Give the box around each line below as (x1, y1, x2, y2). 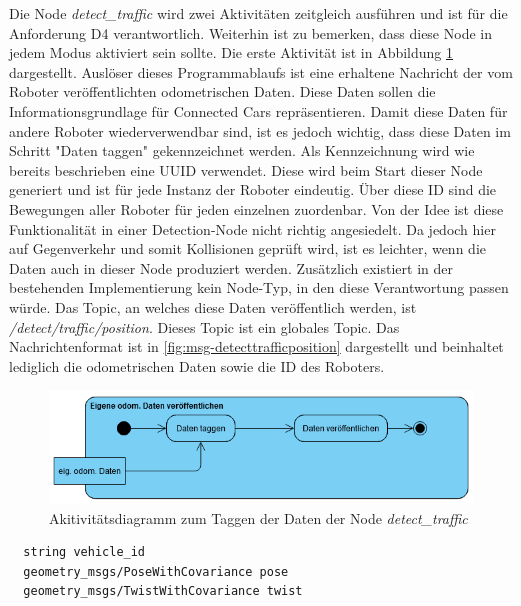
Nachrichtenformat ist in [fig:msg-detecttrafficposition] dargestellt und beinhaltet (9, 336, 504, 357)
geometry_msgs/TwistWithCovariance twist (23, 584, 303, 599)
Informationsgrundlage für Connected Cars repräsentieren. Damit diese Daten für (9, 100, 508, 121)
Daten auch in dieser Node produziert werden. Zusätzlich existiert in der (9, 257, 453, 278)
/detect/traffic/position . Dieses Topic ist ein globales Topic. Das (9, 316, 400, 337)
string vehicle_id (23, 545, 146, 560)
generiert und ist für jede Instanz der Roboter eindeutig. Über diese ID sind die (9, 179, 497, 200)
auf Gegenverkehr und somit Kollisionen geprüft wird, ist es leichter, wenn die (9, 238, 486, 259)
